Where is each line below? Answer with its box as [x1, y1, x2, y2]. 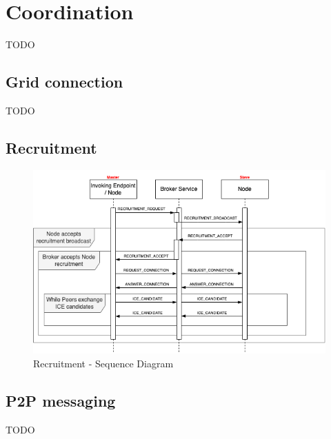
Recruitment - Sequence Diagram [33, 356, 174, 370]
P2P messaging [6, 389, 116, 411]
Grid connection [6, 71, 123, 92]
